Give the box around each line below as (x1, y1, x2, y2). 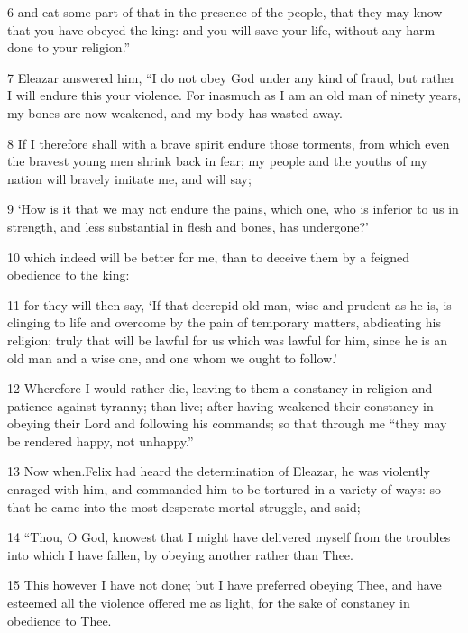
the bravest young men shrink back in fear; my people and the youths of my (7, 151, 427, 170)
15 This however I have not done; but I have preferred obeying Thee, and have (7, 575, 442, 594)
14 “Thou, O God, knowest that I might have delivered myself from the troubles (7, 527, 451, 546)
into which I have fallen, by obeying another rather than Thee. (7, 545, 353, 564)
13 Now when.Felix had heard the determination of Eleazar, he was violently (7, 462, 430, 481)
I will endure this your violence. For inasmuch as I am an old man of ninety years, (7, 86, 462, 105)
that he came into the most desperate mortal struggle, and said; (7, 497, 361, 516)
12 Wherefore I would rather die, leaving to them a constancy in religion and (7, 379, 433, 398)
